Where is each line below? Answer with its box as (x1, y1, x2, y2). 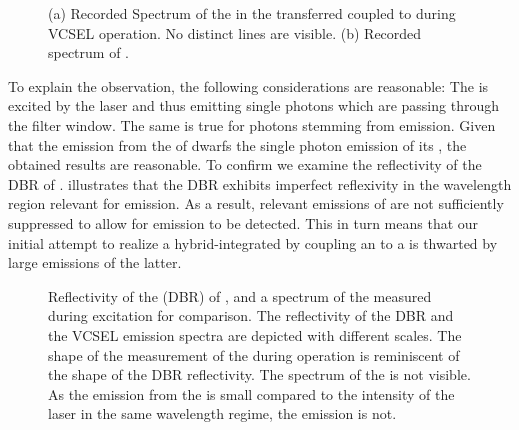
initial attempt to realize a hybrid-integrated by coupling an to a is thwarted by (8, 232, 498, 253)
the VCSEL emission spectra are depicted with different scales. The (48, 324, 462, 345)
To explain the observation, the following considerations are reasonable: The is (8, 75, 489, 96)
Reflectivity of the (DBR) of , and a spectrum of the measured (48, 285, 432, 306)
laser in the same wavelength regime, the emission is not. (48, 403, 397, 424)
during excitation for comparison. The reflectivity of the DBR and (48, 305, 454, 326)
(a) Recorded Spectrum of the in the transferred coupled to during (48, 3, 456, 23)
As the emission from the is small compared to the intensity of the (48, 383, 455, 404)
